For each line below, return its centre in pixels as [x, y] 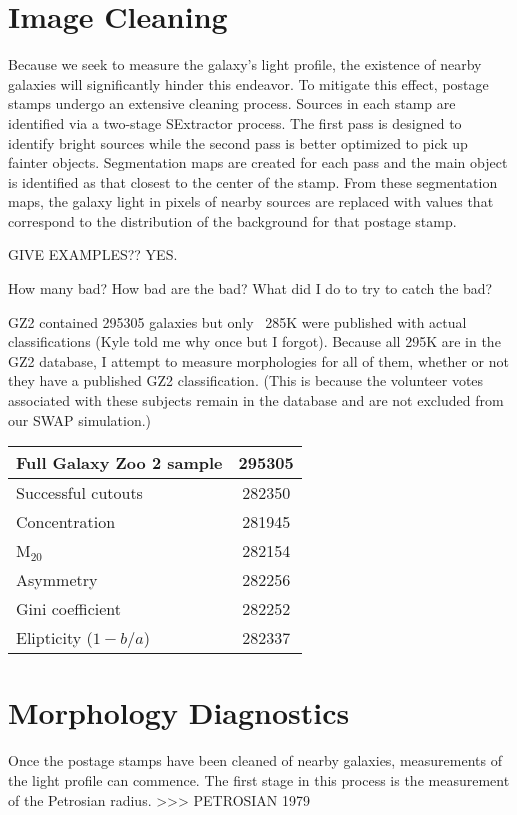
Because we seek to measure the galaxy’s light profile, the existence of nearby [245, 64]
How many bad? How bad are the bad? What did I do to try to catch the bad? [250, 288]
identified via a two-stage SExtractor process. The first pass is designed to [235, 122]
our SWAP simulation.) [80, 419]
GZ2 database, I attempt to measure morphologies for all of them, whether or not [259, 360]
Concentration [66, 522]
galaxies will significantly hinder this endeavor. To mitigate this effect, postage [248, 83]
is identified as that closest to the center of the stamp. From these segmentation [253, 181]
